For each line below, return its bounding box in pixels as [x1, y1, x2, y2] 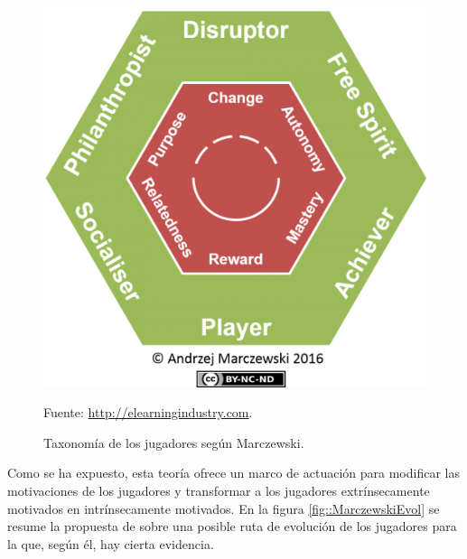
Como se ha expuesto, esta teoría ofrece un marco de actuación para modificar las [7, 463, 460, 482]
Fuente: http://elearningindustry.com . [43, 403, 253, 422]
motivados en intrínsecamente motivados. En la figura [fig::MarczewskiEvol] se [7, 498, 440, 517]
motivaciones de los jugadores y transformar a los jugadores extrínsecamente [7, 480, 430, 499]
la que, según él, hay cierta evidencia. [7, 534, 214, 553]
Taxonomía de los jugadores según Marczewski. [43, 433, 304, 452]
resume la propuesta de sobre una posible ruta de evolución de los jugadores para [7, 517, 457, 536]
